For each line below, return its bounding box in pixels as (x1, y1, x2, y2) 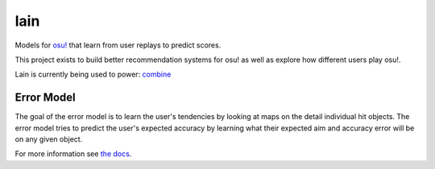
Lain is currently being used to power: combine (14, 69, 172, 80)
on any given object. (14, 134, 83, 144)
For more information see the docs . (14, 149, 132, 159)
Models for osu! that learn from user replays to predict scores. (14, 40, 222, 50)
